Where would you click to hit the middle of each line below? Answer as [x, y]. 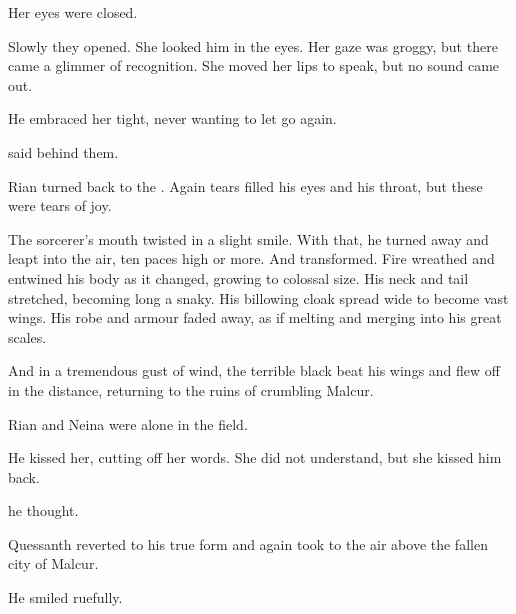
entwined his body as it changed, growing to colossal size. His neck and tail [238, 277]
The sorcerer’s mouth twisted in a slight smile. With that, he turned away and [248, 238]
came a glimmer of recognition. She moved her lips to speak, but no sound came [254, 65]
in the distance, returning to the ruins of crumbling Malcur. [191, 389]
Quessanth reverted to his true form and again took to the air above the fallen [248, 543]
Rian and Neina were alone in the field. [128, 423]
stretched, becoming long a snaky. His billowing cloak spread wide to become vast [258, 297]
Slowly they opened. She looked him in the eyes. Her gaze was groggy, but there [253, 45]
